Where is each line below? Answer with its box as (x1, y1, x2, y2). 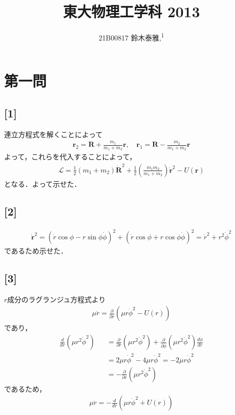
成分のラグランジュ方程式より (7, 294, 106, 304)
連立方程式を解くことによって (4, 129, 103, 139)
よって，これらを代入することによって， (4, 151, 136, 162)
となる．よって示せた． (4, 178, 81, 189)
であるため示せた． (4, 245, 68, 256)
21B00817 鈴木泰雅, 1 (99, 31, 164, 43)
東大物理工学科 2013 (63, 1, 200, 22)
